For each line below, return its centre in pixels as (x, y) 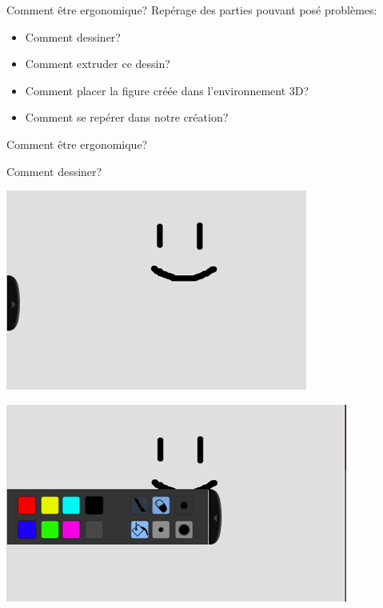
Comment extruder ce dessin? (98, 64)
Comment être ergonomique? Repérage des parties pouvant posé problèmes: (192, 10)
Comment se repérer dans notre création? (127, 117)
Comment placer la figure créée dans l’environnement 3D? (167, 90)
